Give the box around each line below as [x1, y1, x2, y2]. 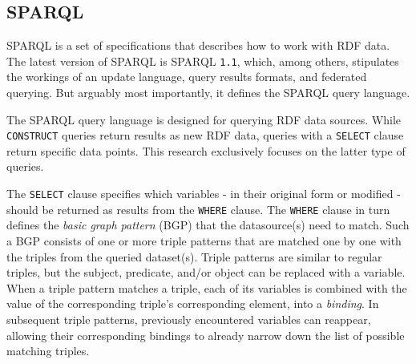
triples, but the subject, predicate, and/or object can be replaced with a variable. [6, 264, 406, 281]
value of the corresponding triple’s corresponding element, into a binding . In [6, 295, 379, 312]
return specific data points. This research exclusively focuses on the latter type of [6, 142, 406, 159]
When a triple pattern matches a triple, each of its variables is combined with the [6, 279, 407, 296]
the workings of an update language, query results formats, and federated [6, 68, 367, 85]
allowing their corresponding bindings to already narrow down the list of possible [6, 326, 405, 343]
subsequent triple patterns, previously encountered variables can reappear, [6, 310, 371, 327]
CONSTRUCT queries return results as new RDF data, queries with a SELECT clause [6, 127, 404, 144]
